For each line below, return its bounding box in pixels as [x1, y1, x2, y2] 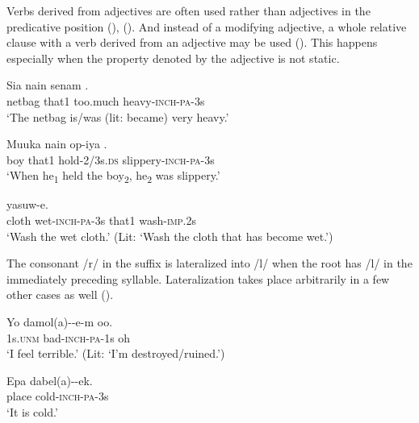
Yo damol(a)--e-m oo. [6, 313, 113, 330]
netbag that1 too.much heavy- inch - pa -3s [6, 92, 205, 109]
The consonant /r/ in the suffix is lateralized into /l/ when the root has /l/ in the [6, 255, 413, 272]
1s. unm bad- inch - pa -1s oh [6, 329, 131, 346]
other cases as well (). [6, 286, 114, 303]
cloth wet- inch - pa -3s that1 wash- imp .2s [6, 212, 196, 229]
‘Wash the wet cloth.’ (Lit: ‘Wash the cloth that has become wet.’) [6, 227, 333, 244]
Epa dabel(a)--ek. [6, 371, 93, 388]
